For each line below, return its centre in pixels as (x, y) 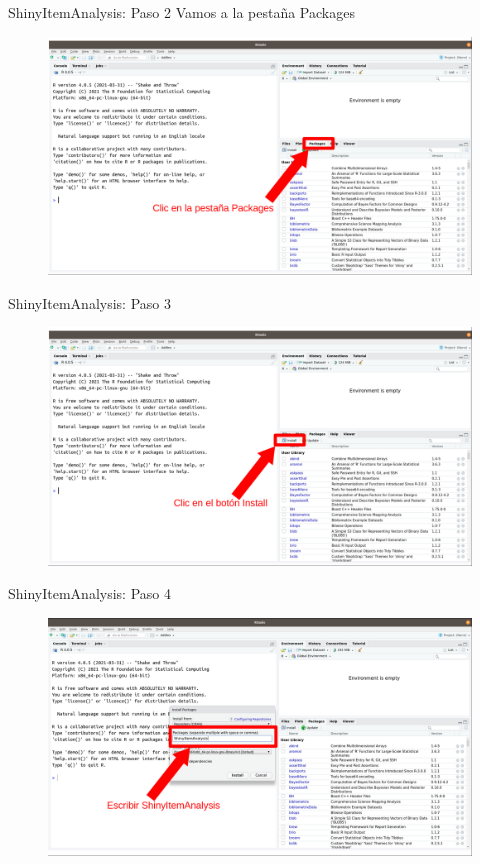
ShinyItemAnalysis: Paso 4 (89, 593)
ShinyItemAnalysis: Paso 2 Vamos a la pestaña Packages (181, 12)
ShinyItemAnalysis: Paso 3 (89, 302)
